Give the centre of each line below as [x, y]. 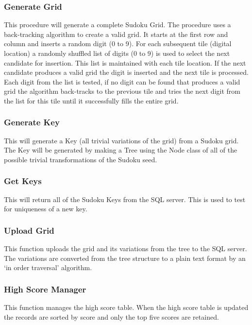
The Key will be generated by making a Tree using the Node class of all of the [121, 150]
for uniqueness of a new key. [46, 209]
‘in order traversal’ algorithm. [48, 267]
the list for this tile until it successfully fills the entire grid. [91, 100]
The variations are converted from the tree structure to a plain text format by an [125, 258]
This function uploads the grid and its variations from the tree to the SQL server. [126, 248]
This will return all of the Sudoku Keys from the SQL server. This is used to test [125, 199]
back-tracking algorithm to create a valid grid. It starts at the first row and [116, 34]
